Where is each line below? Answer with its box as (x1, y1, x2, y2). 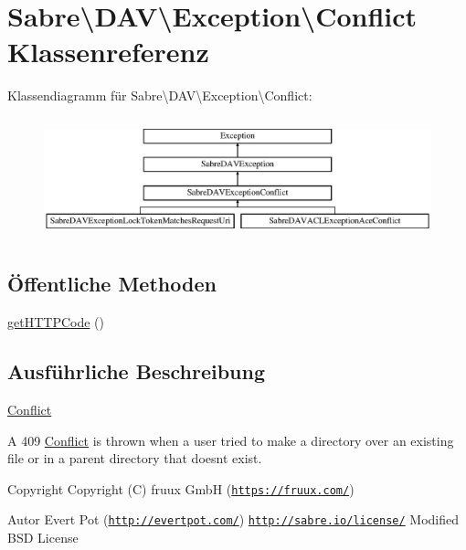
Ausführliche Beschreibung (7, 357, 265, 386)
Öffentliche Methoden (7, 270, 217, 298)
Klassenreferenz (7, 33, 209, 70)
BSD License (7, 528, 79, 547)
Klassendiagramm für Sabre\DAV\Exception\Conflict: (7, 86, 312, 105)
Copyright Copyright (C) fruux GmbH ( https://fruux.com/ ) (7, 479, 355, 498)
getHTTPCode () (7, 312, 104, 332)
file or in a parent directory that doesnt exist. (7, 449, 262, 468)
